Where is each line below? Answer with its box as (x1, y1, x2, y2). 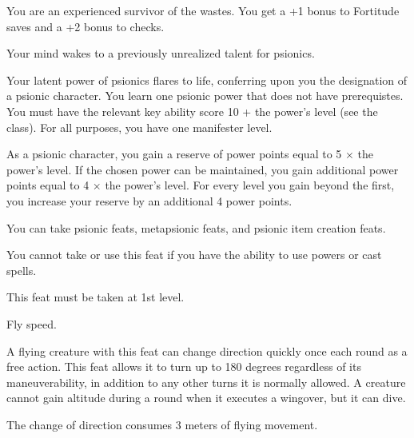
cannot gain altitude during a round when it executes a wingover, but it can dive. (6, 389, 406, 406)
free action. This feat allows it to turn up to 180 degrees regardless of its (6, 358, 361, 375)
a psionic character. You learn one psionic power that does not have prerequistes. (6, 87, 404, 104)
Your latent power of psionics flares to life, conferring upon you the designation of (6, 71, 408, 88)
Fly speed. (6, 315, 57, 332)
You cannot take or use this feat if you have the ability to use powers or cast (6, 246, 382, 263)
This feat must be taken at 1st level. (6, 289, 185, 305)
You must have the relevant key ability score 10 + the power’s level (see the (6, 102, 378, 119)
